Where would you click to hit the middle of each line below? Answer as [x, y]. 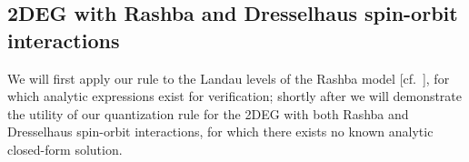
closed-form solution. [65, 149]
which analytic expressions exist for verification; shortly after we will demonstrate [235, 96]
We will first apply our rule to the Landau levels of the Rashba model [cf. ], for [229, 78]
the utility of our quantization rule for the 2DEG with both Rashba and [208, 113]
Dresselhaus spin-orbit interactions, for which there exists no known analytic [220, 132]
